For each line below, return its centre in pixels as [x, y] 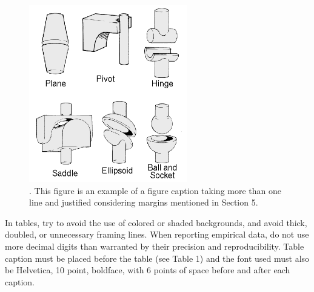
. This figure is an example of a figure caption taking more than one [155, 190]
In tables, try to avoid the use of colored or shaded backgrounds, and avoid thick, [156, 222]
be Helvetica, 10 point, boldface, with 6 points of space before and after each [148, 270]
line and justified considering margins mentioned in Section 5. [144, 202]
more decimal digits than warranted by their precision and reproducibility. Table [155, 246]
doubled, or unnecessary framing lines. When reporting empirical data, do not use [157, 234]
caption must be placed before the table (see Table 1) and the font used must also [157, 258]
